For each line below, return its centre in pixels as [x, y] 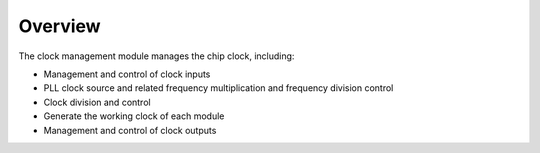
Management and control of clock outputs [130, 130]
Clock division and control [97, 102]
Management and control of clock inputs [127, 74]
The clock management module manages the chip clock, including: [156, 56]
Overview [59, 26]
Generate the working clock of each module [134, 116]
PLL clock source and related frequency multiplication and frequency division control [218, 88]
